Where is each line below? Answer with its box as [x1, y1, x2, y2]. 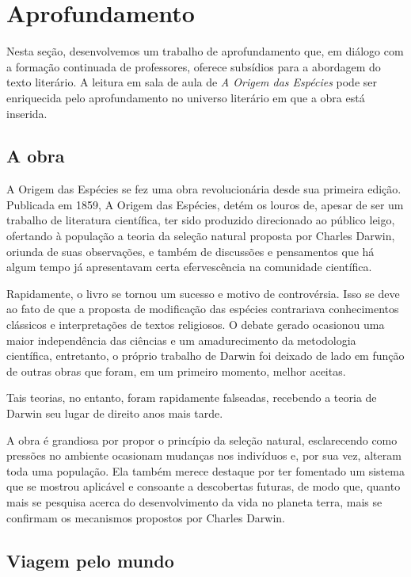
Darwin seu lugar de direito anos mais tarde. [6, 405, 223, 422]
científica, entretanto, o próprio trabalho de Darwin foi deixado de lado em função [6, 347, 405, 364]
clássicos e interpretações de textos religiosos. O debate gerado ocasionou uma [6, 316, 385, 333]
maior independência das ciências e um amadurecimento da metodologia [6, 331, 356, 348]
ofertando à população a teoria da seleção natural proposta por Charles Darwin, [6, 227, 395, 244]
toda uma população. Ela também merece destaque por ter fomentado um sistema [6, 462, 405, 479]
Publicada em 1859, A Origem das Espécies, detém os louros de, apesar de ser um [6, 196, 404, 212]
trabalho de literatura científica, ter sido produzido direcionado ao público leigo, [6, 212, 395, 228]
